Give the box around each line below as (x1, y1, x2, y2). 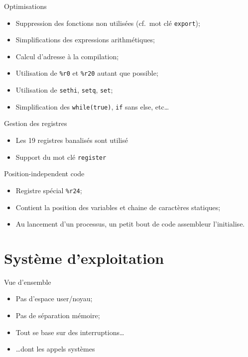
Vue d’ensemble (4, 276, 51, 287)
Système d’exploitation (4, 247, 164, 268)
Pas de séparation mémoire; (15, 310, 100, 320)
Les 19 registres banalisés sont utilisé (15, 135, 128, 145)
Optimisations (4, 1, 47, 11)
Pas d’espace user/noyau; (15, 293, 93, 304)
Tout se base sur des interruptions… (15, 327, 124, 337)
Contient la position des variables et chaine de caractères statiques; (15, 202, 221, 212)
